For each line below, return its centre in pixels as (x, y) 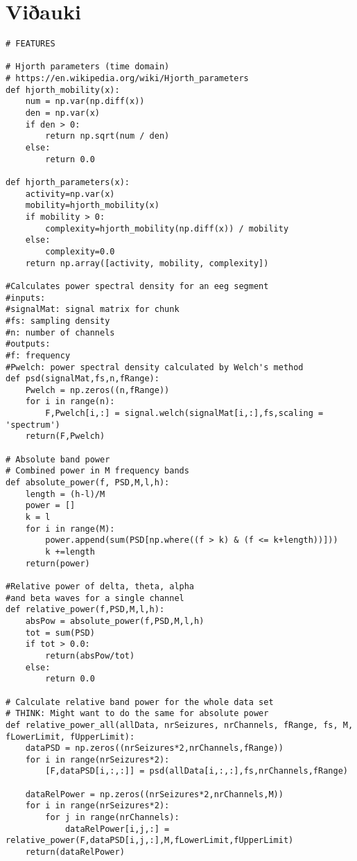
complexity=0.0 (80, 251)
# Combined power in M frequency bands (97, 471)
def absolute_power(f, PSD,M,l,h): (88, 483)
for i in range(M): (70, 529)
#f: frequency (38, 355)
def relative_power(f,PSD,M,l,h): (85, 610)
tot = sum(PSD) (60, 633)
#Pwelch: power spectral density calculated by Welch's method (155, 367)
